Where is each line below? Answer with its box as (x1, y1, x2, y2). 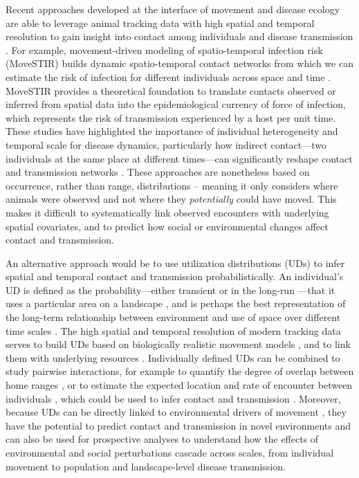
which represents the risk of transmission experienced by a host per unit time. (6, 110, 336, 125)
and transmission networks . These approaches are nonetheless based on (6, 165, 310, 179)
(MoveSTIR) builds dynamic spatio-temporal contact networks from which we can (6, 56, 353, 71)
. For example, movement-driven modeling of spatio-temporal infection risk (6, 42, 323, 57)
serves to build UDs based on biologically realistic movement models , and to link (6, 337, 351, 351)
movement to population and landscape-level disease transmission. (6, 459, 286, 473)
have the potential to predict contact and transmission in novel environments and (6, 418, 351, 432)
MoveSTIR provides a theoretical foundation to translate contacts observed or (6, 83, 336, 98)
